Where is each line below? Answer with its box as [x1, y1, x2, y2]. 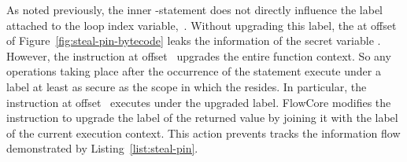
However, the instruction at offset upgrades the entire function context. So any [6, 47, 391, 64]
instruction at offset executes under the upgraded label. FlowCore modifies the [6, 94, 391, 110]
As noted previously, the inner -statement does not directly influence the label [6, 2, 383, 17]
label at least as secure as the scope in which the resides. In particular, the [6, 78, 367, 94]
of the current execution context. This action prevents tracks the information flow [6, 124, 401, 141]
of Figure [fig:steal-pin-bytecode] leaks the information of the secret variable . [6, 32, 381, 49]
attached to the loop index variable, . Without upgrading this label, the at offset [6, 17, 397, 33]
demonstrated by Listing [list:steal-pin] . [6, 140, 198, 156]
